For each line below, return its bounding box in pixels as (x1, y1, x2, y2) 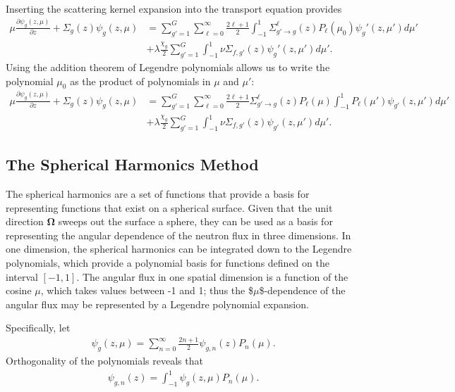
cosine (6, 283, 32, 298)
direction (6, 214, 44, 229)
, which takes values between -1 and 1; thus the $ (40, 283, 253, 298)
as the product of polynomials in (70, 73, 211, 88)
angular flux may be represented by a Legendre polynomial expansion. (6, 296, 309, 311)
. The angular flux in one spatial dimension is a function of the (76, 269, 348, 284)
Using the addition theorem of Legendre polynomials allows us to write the (6, 60, 330, 75)
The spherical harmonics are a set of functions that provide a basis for (6, 186, 310, 201)
